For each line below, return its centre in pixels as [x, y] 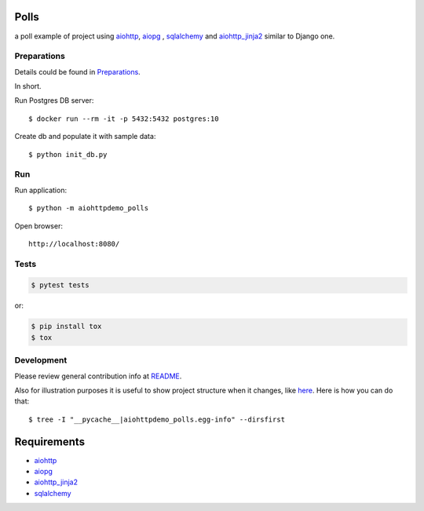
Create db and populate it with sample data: [85, 137]
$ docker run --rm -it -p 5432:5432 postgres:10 [124, 119]
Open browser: [38, 226]
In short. [28, 86]
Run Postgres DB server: [54, 100]
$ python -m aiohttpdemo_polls [89, 208]
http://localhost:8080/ [74, 244]
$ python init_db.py [68, 154]
